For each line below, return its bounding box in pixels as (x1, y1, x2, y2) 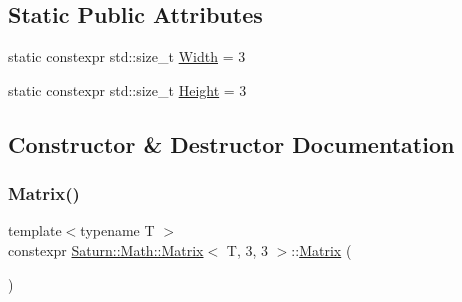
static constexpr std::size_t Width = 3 (8, 46, 246, 67)
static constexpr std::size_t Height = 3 (8, 79, 247, 100)
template (8, 220, 62, 241)
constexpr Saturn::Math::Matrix (8, 239, 204, 260)
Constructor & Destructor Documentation (8, 128, 455, 159)
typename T (80, 220, 155, 241)
